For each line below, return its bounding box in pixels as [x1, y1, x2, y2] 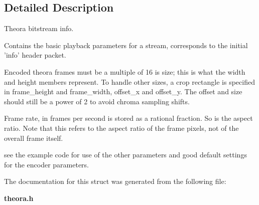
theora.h [4, 192, 34, 203]
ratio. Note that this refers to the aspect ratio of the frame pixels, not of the [4, 122, 239, 133]
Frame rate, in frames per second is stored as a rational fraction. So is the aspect [4, 113, 253, 123]
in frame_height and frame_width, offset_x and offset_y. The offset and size [4, 86, 242, 97]
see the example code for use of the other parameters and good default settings [4, 149, 247, 160]
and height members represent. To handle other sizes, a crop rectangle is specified [4, 76, 255, 87]
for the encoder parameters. [4, 159, 89, 169]
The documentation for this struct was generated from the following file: [4, 176, 226, 186]
